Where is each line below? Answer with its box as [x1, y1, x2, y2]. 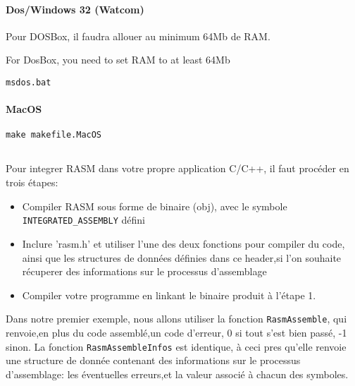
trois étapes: [6, 175, 58, 190]
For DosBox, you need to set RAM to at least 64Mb [6, 52, 230, 67]
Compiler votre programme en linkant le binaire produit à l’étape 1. [22, 287, 316, 302]
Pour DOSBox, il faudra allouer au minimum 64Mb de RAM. [6, 28, 270, 43]
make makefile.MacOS [6, 130, 102, 140]
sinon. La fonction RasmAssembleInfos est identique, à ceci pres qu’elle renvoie [6, 339, 347, 354]
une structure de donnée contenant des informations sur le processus [6, 353, 301, 368]
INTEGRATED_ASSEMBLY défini [22, 212, 145, 227]
